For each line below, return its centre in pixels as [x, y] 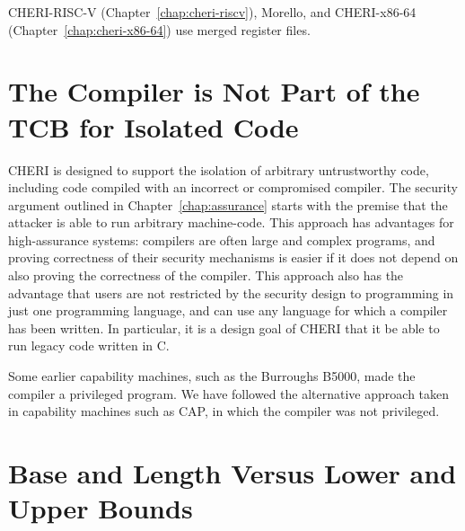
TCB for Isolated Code [154, 126]
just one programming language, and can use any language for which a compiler [228, 310]
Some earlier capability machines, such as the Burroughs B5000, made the [212, 376]
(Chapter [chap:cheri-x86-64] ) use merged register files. [159, 29]
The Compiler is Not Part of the [214, 91]
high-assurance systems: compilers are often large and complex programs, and [222, 239]
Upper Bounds [101, 508]
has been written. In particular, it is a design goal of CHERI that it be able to [224, 327]
